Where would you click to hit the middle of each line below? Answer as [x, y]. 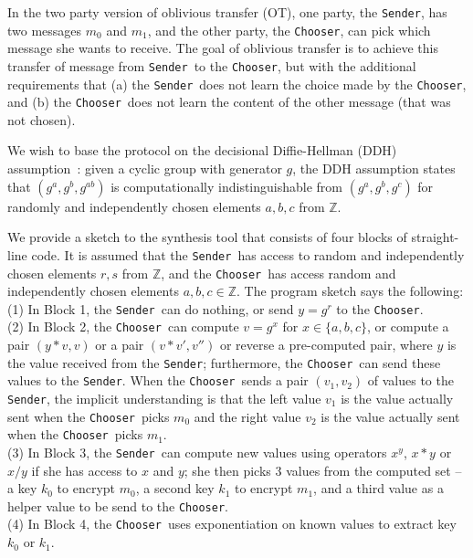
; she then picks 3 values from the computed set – [323, 470]
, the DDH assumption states [374, 168]
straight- [435, 237]
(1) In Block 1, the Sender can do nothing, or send [151, 308]
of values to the [410, 380]
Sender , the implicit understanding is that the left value [164, 398]
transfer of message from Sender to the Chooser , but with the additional [212, 65]
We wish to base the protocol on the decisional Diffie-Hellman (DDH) [202, 150]
